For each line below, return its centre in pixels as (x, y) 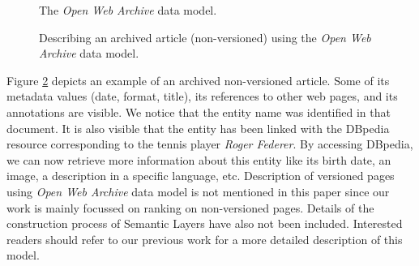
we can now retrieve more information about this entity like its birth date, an (199, 159)
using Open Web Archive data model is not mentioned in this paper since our (198, 191)
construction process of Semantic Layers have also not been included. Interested (205, 223)
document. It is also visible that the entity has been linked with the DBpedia (198, 128)
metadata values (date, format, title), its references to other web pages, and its (202, 96)
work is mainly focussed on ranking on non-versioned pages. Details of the (190, 207)
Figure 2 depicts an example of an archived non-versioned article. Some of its (198, 80)
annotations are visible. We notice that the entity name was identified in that (199, 112)
